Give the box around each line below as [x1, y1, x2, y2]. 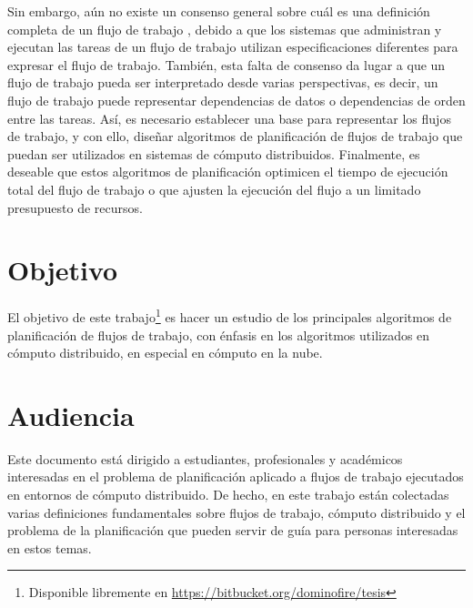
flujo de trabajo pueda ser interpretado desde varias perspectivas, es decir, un [7, 73, 438, 92]
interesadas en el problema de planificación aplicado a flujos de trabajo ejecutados [7, 467, 464, 486]
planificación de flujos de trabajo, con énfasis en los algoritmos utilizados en [7, 325, 430, 344]
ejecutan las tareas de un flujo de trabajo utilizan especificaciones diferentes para [7, 37, 458, 56]
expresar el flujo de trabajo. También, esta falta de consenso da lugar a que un [7, 55, 446, 74]
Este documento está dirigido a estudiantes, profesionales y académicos [7, 449, 403, 468]
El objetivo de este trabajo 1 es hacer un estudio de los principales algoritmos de [7, 305, 452, 326]
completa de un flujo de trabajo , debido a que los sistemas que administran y [7, 19, 442, 38]
